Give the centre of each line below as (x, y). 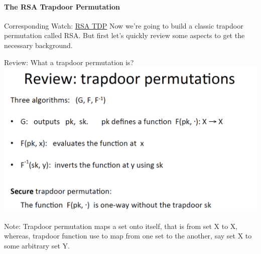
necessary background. (38, 45)
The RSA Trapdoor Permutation (62, 6)
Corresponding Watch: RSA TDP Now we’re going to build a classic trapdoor (124, 25)
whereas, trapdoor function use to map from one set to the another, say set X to (128, 236)
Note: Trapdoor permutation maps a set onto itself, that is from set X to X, (121, 226)
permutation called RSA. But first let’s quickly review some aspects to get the (124, 35)
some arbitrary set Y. (37, 245)
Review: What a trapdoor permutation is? (69, 62)
